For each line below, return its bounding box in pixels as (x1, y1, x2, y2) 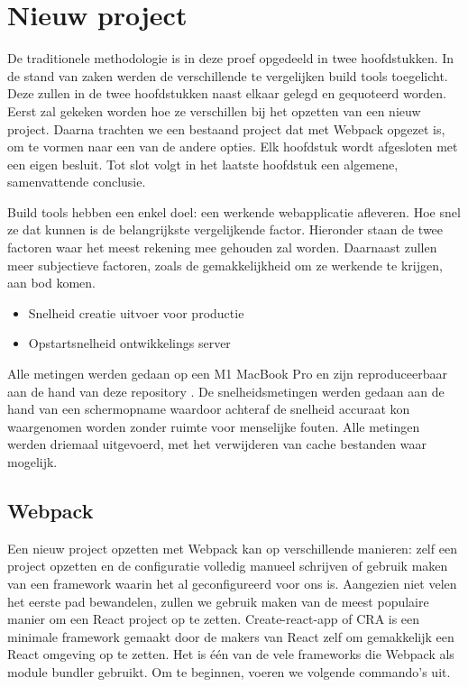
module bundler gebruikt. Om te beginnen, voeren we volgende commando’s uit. (7, 662, 451, 681)
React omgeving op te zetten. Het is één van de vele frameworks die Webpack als (7, 645, 454, 664)
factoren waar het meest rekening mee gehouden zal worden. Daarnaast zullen (7, 238, 437, 257)
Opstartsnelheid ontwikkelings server (28, 334, 231, 353)
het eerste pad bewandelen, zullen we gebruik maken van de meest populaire (7, 591, 429, 610)
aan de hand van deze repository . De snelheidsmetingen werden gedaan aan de (7, 381, 445, 400)
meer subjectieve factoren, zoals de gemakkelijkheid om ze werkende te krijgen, (7, 255, 443, 274)
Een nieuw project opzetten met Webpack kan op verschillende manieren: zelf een (7, 538, 457, 557)
